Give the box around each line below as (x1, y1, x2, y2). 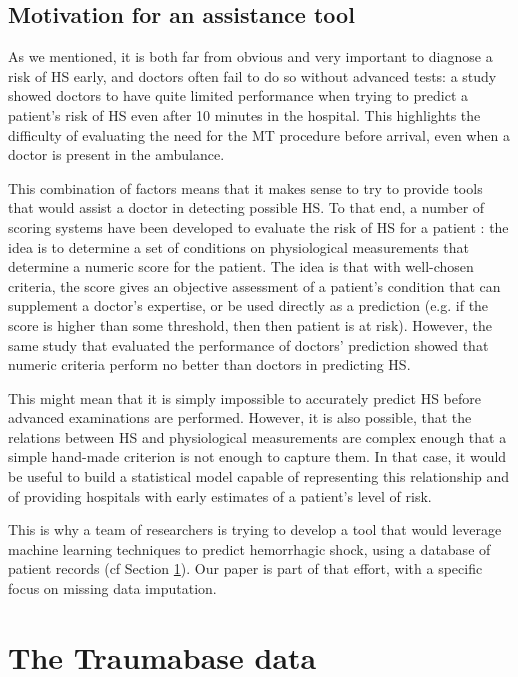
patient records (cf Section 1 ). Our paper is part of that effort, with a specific (8, 558, 483, 579)
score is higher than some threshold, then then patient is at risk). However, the (8, 314, 493, 335)
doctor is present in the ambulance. (8, 144, 225, 165)
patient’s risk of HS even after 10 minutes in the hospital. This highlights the (8, 104, 481, 125)
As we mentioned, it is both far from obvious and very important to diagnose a (8, 46, 493, 67)
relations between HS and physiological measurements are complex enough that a (8, 426, 507, 447)
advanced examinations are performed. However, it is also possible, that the (8, 407, 472, 428)
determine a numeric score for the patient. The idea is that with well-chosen (8, 256, 474, 277)
